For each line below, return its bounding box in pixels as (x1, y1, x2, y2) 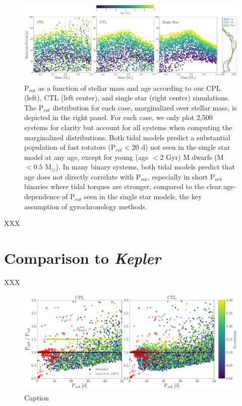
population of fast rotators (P (24, 142, 116, 152)
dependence (24, 191, 60, 202)
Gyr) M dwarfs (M (166, 151, 224, 162)
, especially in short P (147, 171, 215, 182)
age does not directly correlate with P (24, 171, 141, 182)
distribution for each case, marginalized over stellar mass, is (52, 102, 237, 112)
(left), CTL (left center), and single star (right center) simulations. (24, 92, 230, 103)
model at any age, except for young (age (24, 151, 149, 162)
